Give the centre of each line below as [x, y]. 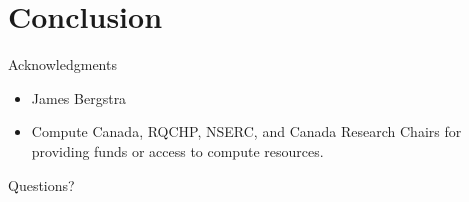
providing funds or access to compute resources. [177, 150]
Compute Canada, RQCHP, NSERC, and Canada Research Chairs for [246, 131]
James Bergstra [79, 97]
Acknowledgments [62, 64]
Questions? [41, 184]
